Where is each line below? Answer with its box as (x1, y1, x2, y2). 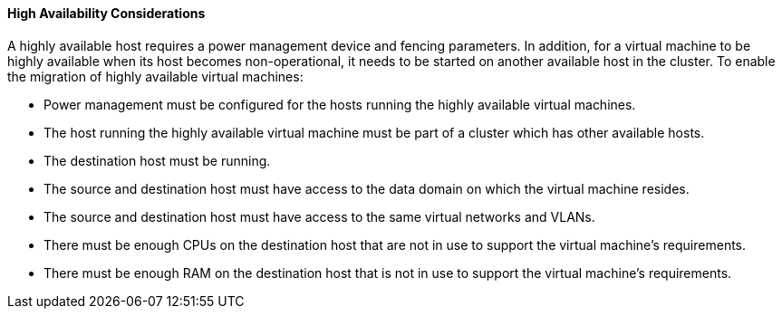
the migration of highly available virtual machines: (7, 68, 304, 84)
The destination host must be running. (43, 152, 271, 168)
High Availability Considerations (7, 5, 206, 21)
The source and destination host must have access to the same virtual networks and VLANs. (43, 208, 595, 225)
